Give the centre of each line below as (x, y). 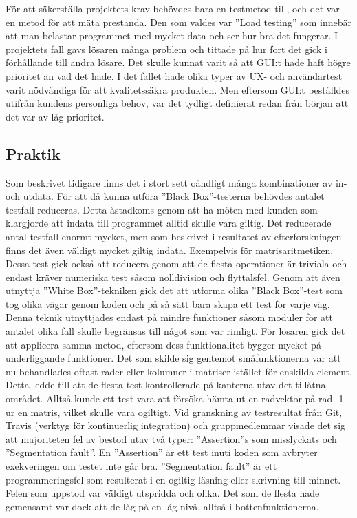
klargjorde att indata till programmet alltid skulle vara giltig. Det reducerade (169, 223)
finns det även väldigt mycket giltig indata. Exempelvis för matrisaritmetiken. (170, 250)
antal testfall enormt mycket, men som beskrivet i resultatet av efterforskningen (174, 236)
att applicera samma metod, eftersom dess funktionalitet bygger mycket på (163, 344)
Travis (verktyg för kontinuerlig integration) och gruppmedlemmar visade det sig (176, 425)
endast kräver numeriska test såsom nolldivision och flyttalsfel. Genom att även (173, 277)
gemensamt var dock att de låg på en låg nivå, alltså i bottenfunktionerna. (162, 506)
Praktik (33, 153)
